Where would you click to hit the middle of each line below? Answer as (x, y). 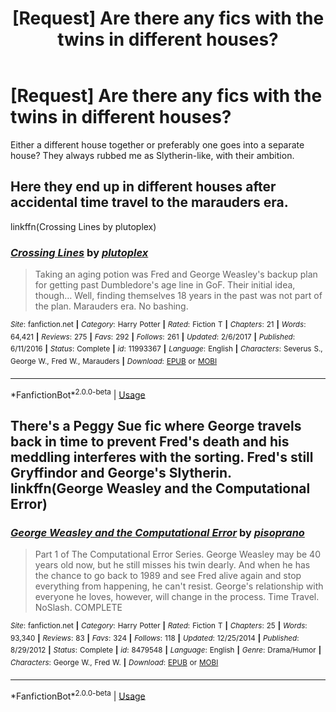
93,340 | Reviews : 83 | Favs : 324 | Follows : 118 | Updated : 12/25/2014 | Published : (155, 638)
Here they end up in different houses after (143, 187)
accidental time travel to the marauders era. (149, 202)
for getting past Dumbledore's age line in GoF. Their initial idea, (165, 285)
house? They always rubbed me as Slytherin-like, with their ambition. (152, 155)
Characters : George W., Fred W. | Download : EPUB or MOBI (114, 662)
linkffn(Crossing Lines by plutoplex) (83, 226)
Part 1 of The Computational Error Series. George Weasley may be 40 (177, 554)
